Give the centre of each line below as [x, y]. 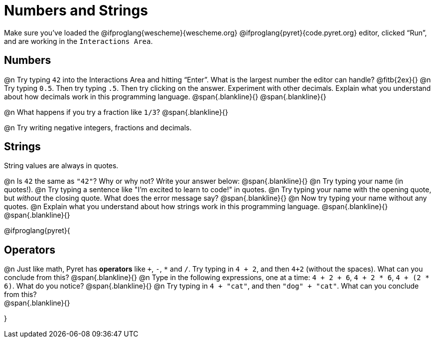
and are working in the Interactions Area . [78, 41]
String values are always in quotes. [61, 166]
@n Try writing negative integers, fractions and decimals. [98, 127]
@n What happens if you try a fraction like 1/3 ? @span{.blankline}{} [116, 112]
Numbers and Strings [76, 10]
